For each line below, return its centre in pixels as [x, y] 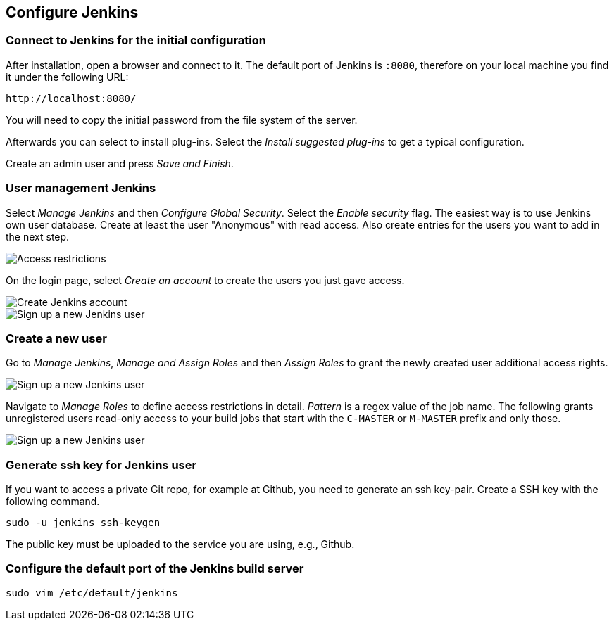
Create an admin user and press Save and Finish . [120, 163]
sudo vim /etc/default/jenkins [92, 593]
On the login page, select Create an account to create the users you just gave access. [205, 280]
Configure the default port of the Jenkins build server [155, 569]
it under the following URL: [67, 77]
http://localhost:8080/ [71, 98]
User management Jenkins [81, 188]
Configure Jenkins [72, 12]
